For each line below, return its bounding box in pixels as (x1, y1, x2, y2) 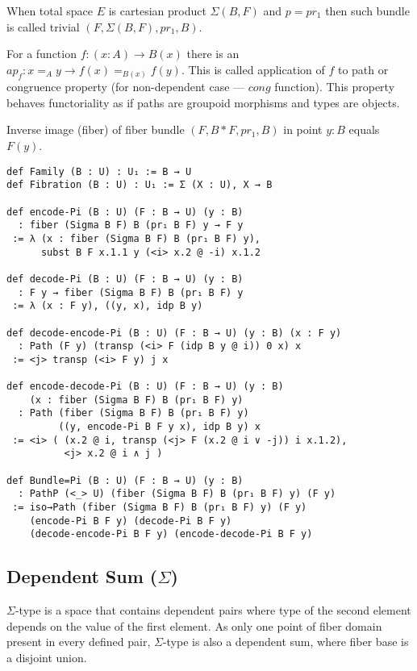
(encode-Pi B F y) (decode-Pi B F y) (29, 515, 232, 527)
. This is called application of (181, 60, 325, 77)
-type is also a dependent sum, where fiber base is (162, 633, 409, 650)
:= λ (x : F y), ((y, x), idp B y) (12, 300, 203, 312)
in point (283, 121, 323, 138)
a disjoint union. (6, 649, 87, 666)
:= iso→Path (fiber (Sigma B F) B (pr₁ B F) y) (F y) (12, 502, 307, 514)
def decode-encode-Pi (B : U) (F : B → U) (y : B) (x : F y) (6, 327, 342, 339)
